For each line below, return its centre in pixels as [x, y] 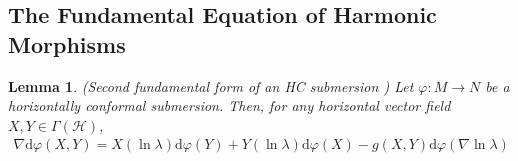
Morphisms [67, 43]
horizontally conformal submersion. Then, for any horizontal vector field [229, 105]
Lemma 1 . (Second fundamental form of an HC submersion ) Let [211, 85]
